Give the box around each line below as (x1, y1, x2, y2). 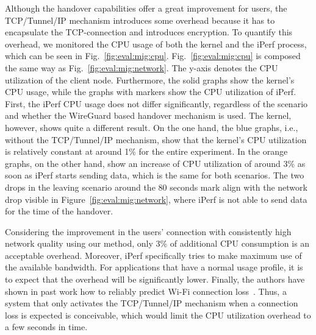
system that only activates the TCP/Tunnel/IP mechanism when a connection (5, 297, 298, 309)
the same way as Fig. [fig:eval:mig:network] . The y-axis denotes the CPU (5, 61, 278, 74)
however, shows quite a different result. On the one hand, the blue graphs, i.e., (5, 121, 298, 133)
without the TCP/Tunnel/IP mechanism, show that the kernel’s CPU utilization (5, 133, 307, 146)
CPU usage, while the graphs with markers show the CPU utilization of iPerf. (5, 85, 296, 98)
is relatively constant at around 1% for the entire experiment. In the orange (5, 145, 288, 158)
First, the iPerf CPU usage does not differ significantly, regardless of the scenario (5, 97, 308, 110)
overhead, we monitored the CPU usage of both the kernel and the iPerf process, (5, 37, 307, 50)
